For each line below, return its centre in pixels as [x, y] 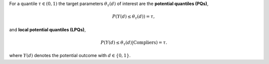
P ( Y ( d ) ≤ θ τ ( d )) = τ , [134, 17]
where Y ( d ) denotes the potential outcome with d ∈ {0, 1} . [70, 56]
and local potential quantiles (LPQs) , [48, 29]
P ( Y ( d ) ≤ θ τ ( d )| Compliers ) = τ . [134, 43]
